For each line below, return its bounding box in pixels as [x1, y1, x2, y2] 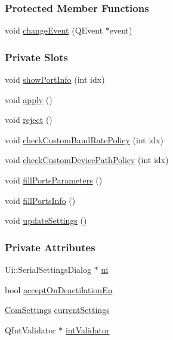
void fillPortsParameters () [5, 174, 103, 186]
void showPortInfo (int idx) [5, 73, 105, 86]
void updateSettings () [5, 214, 87, 227]
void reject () [5, 113, 52, 126]
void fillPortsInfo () [5, 194, 76, 206]
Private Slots [5, 49, 68, 64]
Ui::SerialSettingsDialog [5, 263, 92, 275]
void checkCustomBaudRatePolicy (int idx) [5, 133, 163, 146]
